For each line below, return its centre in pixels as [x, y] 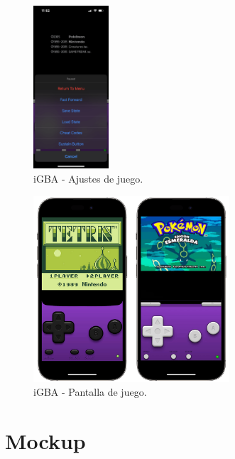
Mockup [45, 440]
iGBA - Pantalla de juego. [90, 392]
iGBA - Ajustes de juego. [88, 179]
